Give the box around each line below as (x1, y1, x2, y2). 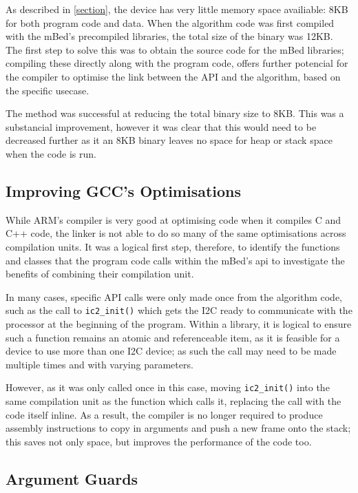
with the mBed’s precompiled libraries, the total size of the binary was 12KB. (6, 29, 333, 43)
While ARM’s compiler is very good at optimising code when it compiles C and (6, 212, 341, 227)
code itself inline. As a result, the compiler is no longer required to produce (6, 407, 323, 421)
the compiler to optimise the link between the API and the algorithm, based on (6, 69, 341, 83)
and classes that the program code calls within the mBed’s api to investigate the (6, 253, 345, 267)
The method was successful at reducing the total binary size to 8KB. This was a (6, 106, 344, 120)
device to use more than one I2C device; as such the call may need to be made (6, 344, 337, 358)
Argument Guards (6, 468, 138, 489)
